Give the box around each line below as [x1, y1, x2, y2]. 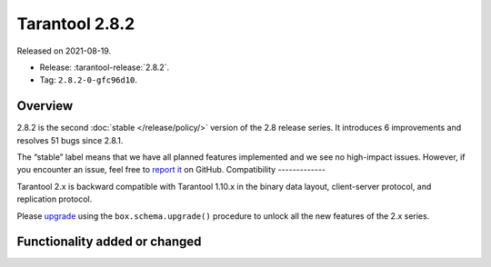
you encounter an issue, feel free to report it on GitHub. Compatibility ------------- [16, 164, 326, 175]
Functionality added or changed [16, 234, 202, 250]
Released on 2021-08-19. [16, 45, 112, 56]
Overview [16, 98, 74, 114]
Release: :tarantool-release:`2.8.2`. [39, 62, 170, 73]
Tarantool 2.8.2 [16, 14, 135, 34]
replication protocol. [16, 193, 93, 204]
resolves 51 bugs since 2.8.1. [16, 134, 124, 145]
